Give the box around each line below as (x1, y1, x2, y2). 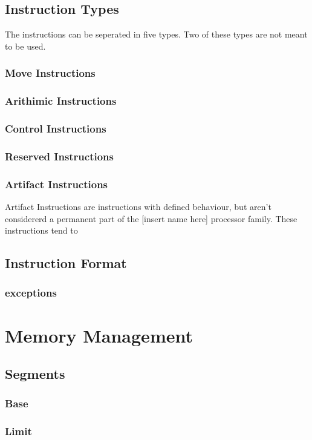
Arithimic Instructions (5, 93, 117, 108)
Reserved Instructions (5, 148, 114, 163)
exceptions (5, 285, 57, 300)
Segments (5, 364, 65, 383)
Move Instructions (5, 65, 96, 80)
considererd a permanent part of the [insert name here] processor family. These (5, 212, 297, 225)
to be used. (5, 39, 46, 52)
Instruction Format (5, 254, 127, 272)
